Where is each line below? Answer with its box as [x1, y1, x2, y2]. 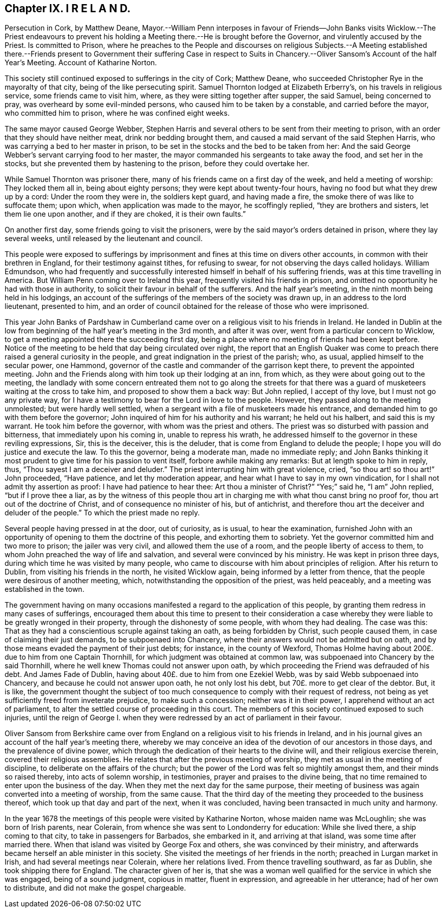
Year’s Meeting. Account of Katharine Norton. [5, 58, 157, 67]
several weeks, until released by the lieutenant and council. [5, 234, 203, 243]
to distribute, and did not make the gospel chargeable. [5, 883, 186, 893]
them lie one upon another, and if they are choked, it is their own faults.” [5, 210, 246, 219]
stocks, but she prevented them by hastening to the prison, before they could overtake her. [5, 159, 310, 168]
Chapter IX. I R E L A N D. [5, 2, 131, 15]
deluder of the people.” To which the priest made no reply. [5, 508, 200, 517]
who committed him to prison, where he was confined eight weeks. [5, 109, 230, 118]
